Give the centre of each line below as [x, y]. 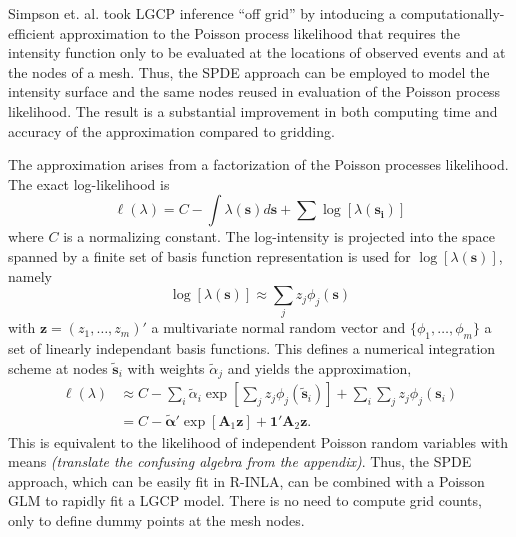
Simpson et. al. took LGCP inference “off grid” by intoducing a [202, 13]
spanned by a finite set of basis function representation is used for [209, 255]
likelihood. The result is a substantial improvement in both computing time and [253, 110]
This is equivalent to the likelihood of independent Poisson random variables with [258, 441]
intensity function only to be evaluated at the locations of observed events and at [257, 52]
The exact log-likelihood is [89, 183]
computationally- [452, 13]
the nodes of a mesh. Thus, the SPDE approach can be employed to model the [249, 71]
